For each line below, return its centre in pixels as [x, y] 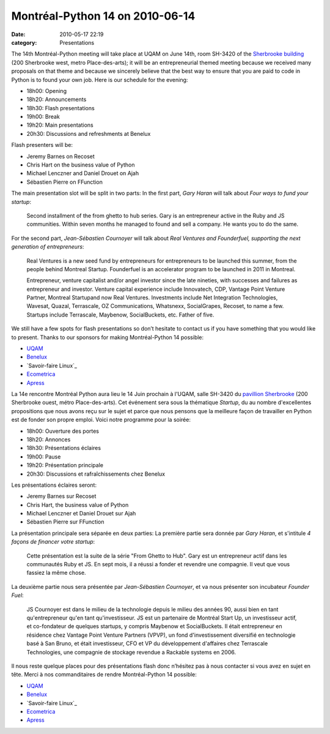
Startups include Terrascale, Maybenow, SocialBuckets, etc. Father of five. [120, 315]
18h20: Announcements [57, 99]
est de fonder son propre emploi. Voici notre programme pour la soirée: [101, 420]
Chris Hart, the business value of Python [78, 504]
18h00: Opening [47, 91]
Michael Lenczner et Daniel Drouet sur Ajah [81, 514]
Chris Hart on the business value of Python [81, 165]
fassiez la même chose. [56, 573]
